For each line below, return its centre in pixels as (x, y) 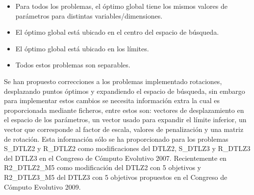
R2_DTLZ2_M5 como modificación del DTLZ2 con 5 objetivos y (102, 167)
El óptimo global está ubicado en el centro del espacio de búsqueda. (117, 32)
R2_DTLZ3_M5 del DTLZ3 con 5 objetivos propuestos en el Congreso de (116, 177)
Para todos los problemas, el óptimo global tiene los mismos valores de (121, 6)
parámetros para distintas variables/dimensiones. (89, 15)
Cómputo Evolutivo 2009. (42, 186)
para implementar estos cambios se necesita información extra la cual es (112, 100)
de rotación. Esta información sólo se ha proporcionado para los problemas (116, 139)
